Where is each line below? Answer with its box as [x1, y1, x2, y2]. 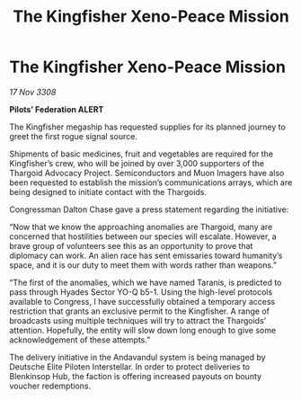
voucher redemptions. [9, 380, 92, 391]
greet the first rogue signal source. [9, 130, 137, 141]
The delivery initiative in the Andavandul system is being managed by [9, 351, 267, 362]
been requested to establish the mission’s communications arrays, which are [9, 177, 293, 188]
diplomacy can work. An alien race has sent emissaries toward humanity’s [9, 250, 283, 261]
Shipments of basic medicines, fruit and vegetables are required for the [9, 148, 274, 159]
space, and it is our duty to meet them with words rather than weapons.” [9, 259, 277, 271]
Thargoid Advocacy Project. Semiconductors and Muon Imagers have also [9, 167, 285, 178]
